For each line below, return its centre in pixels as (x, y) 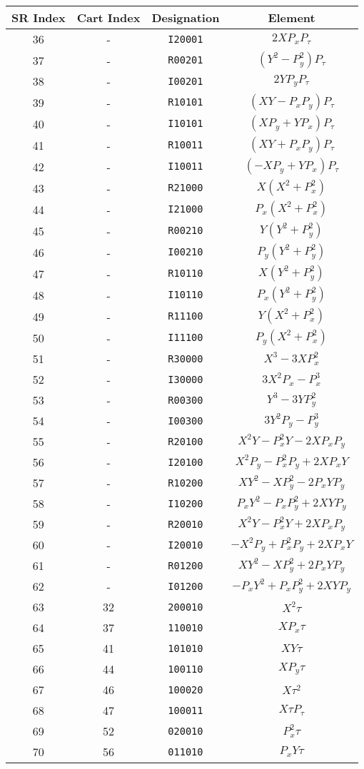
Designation (186, 17)
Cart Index (108, 17)
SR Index (39, 17)
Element (292, 17)
